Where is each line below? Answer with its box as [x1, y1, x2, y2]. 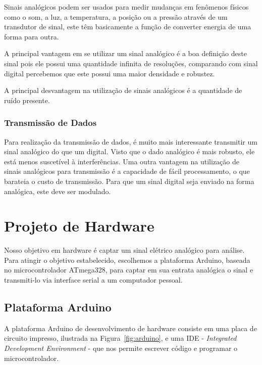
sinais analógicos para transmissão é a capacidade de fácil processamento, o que [4, 166, 250, 176]
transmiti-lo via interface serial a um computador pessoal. [4, 275, 183, 285]
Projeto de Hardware [4, 215, 154, 236]
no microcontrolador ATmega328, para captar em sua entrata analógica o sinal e [4, 264, 253, 275]
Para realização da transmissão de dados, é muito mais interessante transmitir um [4, 136, 257, 147]
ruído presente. [4, 95, 50, 105]
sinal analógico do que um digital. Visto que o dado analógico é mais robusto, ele [4, 146, 255, 157]
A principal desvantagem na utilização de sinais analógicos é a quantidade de [4, 85, 242, 96]
